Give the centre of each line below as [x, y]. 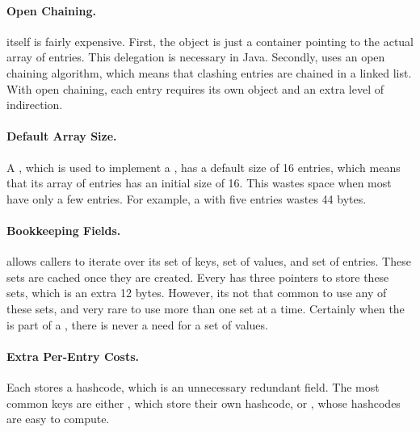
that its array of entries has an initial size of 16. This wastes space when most [199, 183]
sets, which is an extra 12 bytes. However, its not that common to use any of [197, 293]
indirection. [35, 105]
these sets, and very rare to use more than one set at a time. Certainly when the [206, 308]
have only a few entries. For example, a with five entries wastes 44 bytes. [187, 198]
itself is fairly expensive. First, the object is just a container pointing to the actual [210, 41]
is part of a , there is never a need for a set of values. [137, 324]
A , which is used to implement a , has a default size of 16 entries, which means [204, 167]
